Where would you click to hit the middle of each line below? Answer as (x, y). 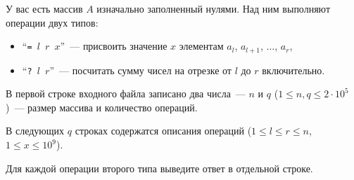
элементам (201, 46)
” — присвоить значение (114, 46)
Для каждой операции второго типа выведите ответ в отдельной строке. (159, 168)
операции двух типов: (52, 22)
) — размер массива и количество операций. (102, 107)
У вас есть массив (44, 8)
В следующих (35, 131)
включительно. (293, 70)
